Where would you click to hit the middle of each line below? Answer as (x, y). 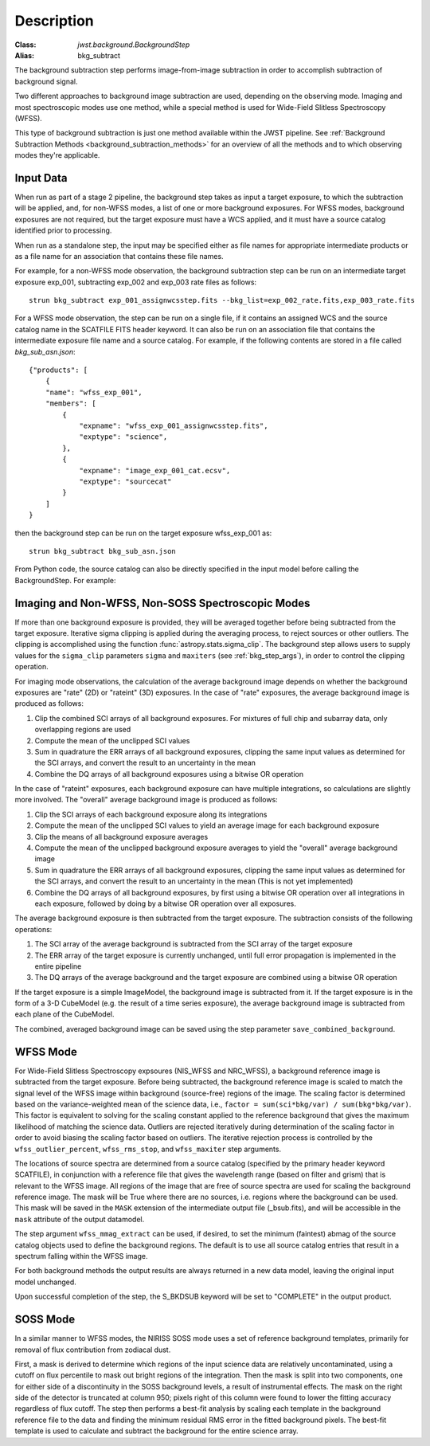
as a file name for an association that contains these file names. (119, 256)
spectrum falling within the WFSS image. (81, 1256)
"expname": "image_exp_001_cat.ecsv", (155, 470)
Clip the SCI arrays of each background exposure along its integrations (151, 814)
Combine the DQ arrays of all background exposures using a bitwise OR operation (169, 774)
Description (55, 21)
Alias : (25, 55)
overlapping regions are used (83, 730)
